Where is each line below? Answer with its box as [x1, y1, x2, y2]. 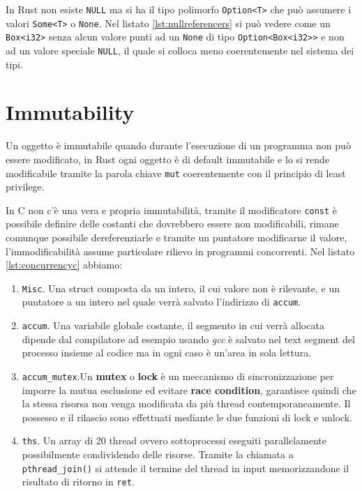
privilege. [6, 179, 45, 194]
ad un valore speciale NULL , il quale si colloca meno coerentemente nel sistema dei [6, 43, 354, 57]
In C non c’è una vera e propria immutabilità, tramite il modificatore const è [6, 202, 338, 217]
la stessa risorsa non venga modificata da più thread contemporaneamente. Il [22, 396, 351, 411]
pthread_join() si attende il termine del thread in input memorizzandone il [22, 460, 349, 475]
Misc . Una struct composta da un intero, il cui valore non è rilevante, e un [22, 280, 340, 295]
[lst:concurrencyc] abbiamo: [6, 257, 123, 272]
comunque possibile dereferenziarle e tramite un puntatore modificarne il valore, [6, 230, 347, 245]
